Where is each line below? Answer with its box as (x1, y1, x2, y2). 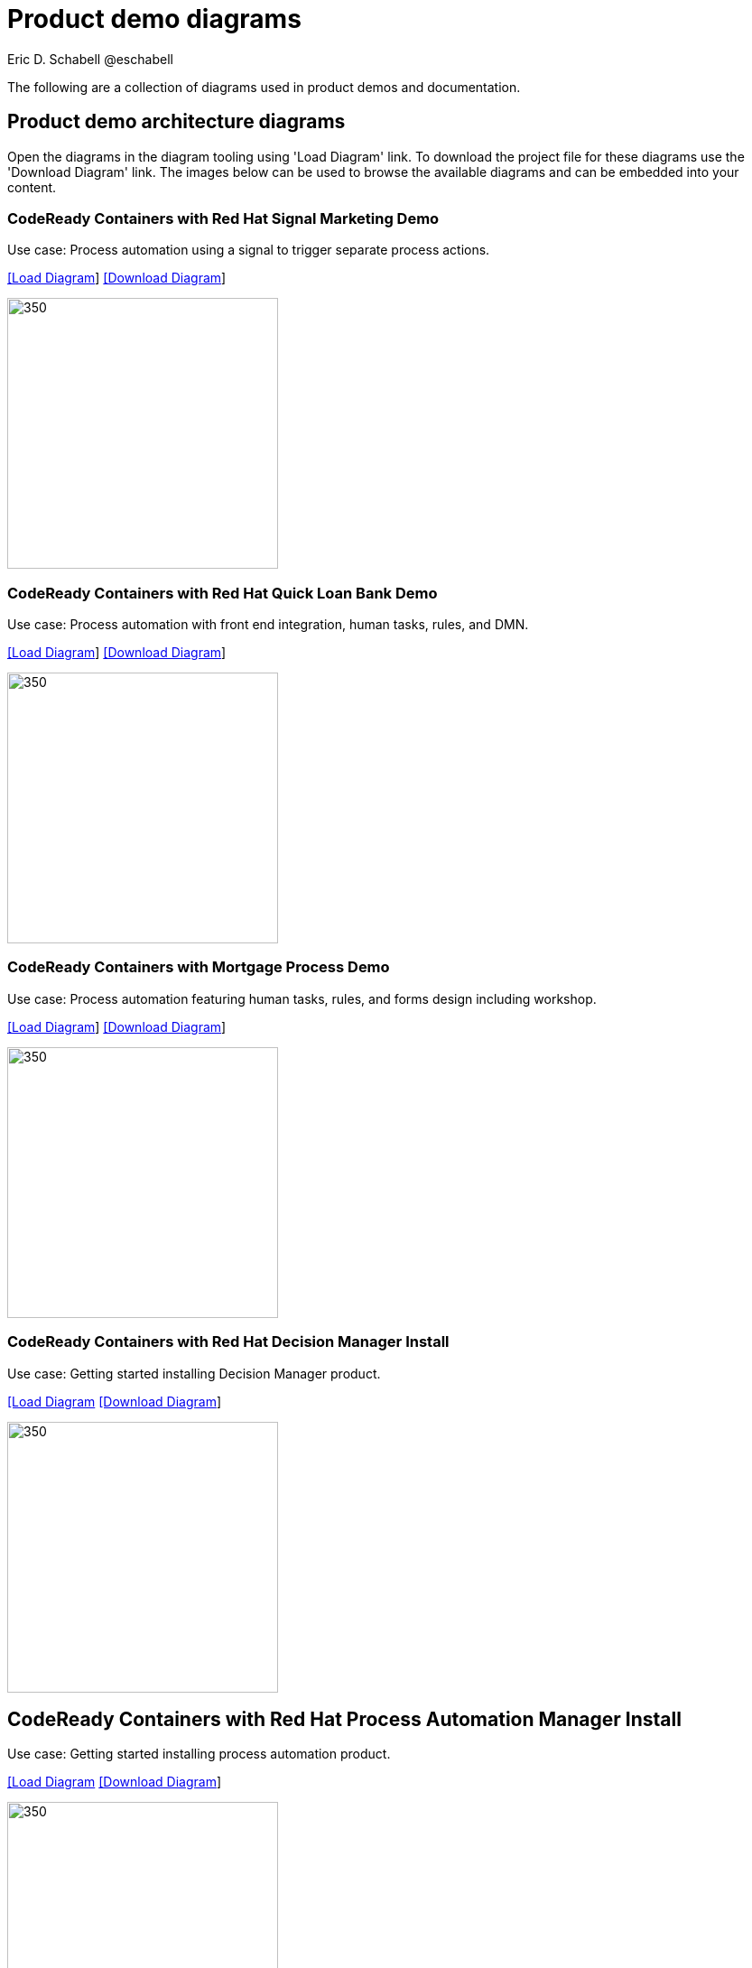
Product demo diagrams (7, 4, 302, 34)
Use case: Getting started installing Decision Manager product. (7, 1365, 381, 1381)
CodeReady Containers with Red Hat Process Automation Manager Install (7, 1708, 682, 1731)
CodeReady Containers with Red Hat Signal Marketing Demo (7, 209, 440, 227)
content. (7, 179, 57, 195)
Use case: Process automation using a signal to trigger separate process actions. (7, 242, 490, 258)
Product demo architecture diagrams (7, 110, 346, 134)
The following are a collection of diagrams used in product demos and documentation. (7, 79, 521, 95)
